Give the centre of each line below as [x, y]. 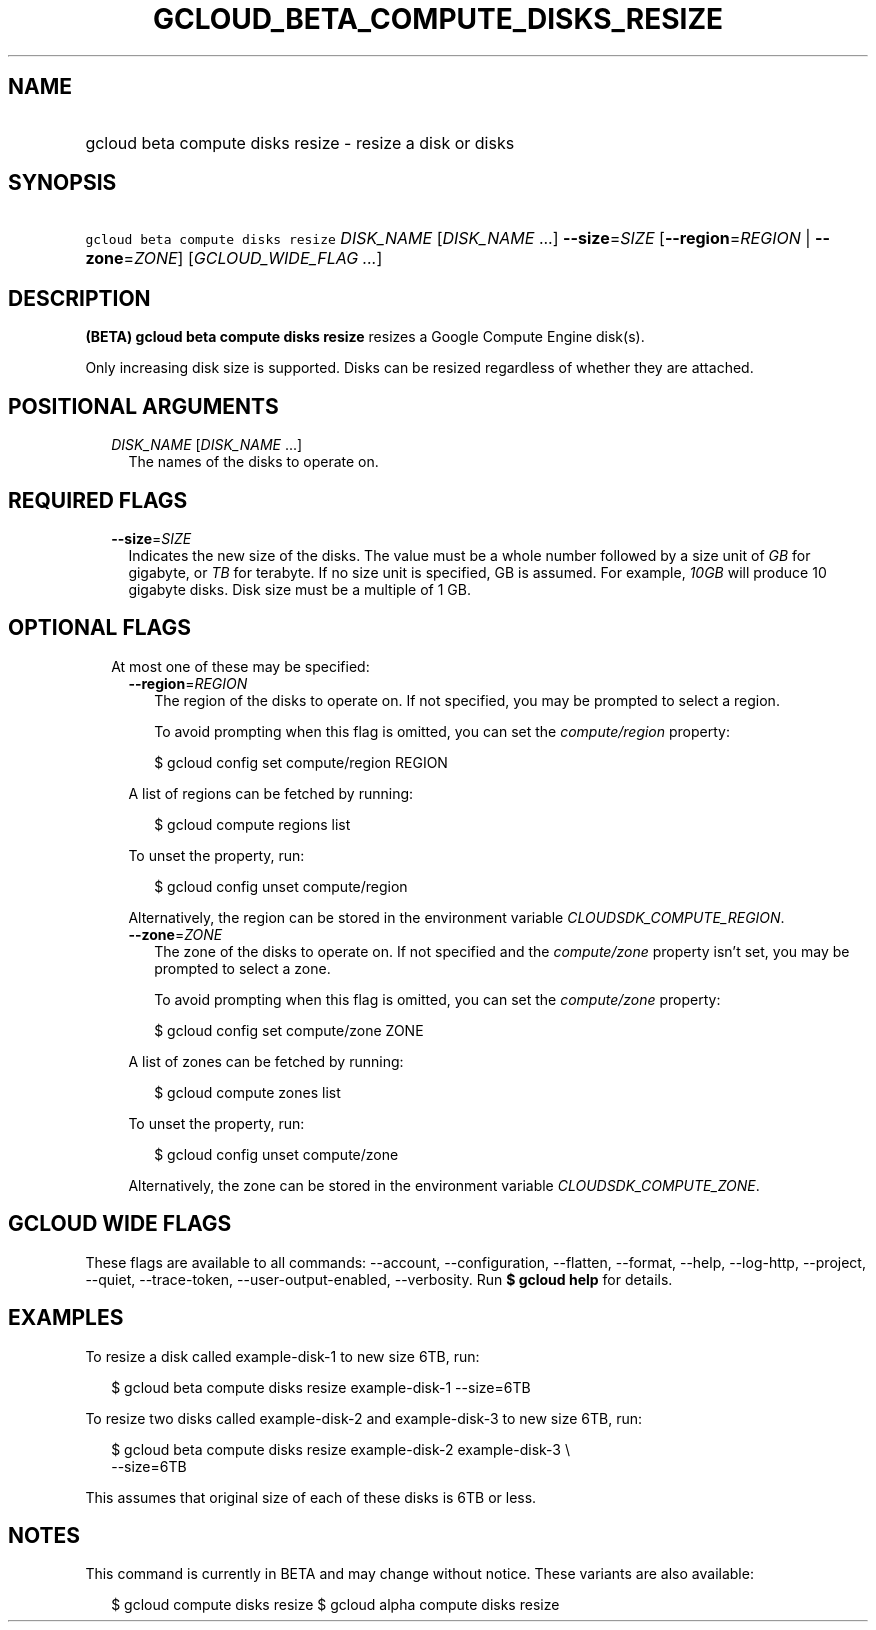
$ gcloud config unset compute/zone [276, 1154]
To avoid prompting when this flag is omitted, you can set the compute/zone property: [437, 999]
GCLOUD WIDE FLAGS [120, 1224]
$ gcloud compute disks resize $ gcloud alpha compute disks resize [335, 1605]
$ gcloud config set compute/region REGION [301, 762]
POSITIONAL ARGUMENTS [143, 406]
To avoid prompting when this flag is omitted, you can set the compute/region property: [442, 731]
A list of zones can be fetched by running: [266, 1061]
